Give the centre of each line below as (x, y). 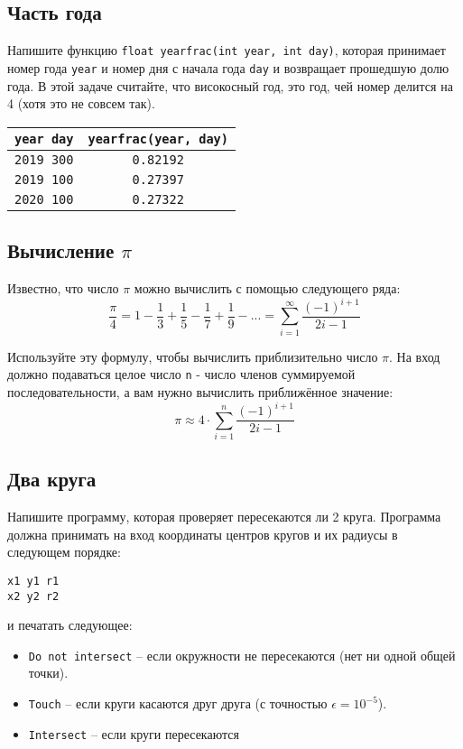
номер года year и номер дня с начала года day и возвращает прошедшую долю (228, 67)
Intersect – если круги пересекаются (134, 733)
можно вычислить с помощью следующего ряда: (267, 287)
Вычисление (61, 250)
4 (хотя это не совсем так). (81, 103)
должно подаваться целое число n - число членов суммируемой (181, 374)
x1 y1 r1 (33, 581)
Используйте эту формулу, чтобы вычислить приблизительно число (193, 356)
